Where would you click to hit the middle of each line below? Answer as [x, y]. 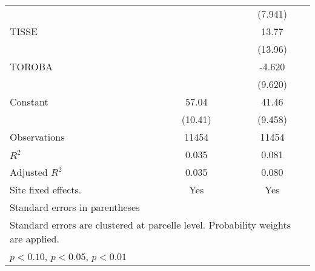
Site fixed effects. [46, 189]
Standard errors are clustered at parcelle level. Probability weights [150, 225]
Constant [29, 102]
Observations [37, 137]
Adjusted [29, 172]
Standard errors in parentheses [75, 207]
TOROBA [31, 66]
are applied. [35, 239]
